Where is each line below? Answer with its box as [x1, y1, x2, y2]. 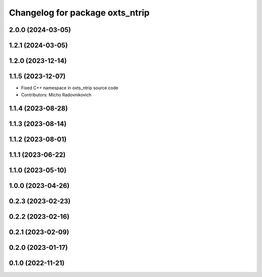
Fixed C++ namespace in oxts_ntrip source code [21, 85, 118, 91]
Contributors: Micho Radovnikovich [21, 92, 92, 98]
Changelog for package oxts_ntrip [9, 7, 150, 18]
